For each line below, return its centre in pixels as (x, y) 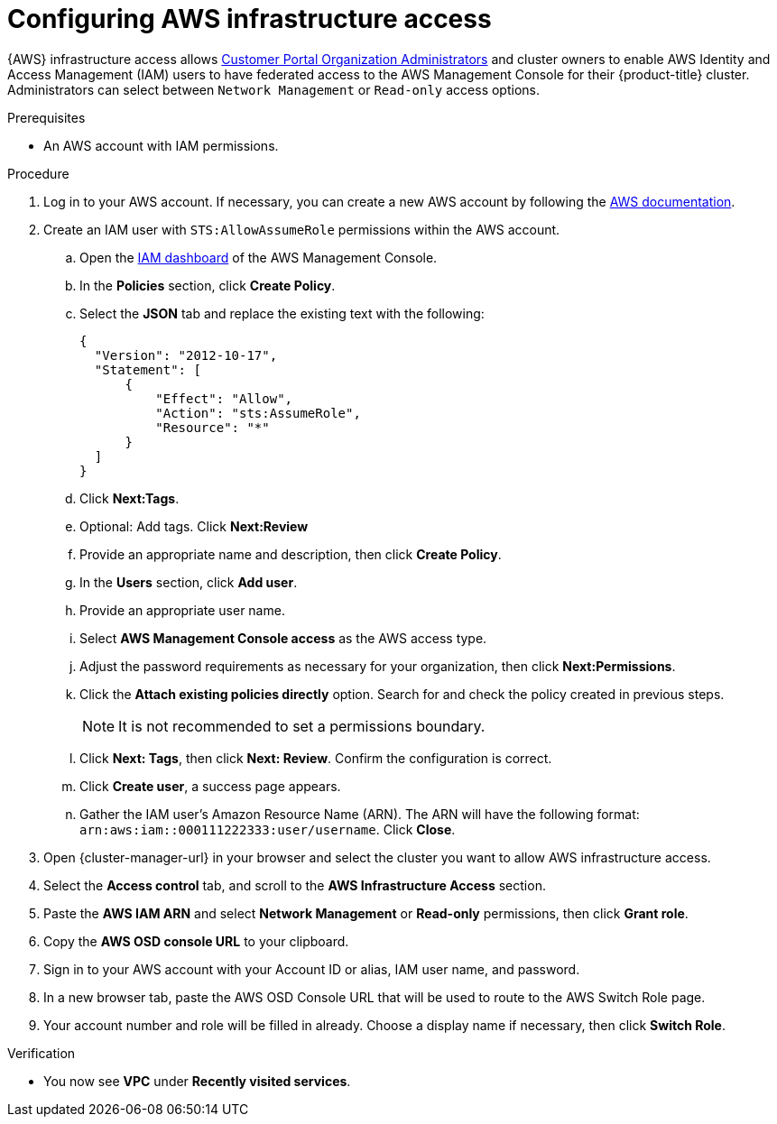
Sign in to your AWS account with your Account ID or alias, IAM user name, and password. (312, 969)
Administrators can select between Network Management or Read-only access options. (273, 89)
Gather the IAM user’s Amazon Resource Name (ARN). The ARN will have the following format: (360, 814)
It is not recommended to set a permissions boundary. (302, 726)
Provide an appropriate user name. (182, 610)
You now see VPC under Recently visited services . (197, 1081)
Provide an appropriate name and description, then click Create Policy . (291, 554)
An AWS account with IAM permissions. (161, 145)
